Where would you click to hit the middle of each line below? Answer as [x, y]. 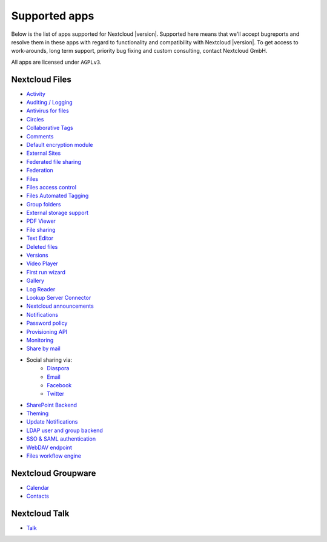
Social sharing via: [49, 360]
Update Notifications [52, 422]
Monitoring [40, 340]
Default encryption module [60, 144]
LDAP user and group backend [64, 430]
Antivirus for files [48, 111]
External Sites [44, 153]
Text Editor [40, 238]
